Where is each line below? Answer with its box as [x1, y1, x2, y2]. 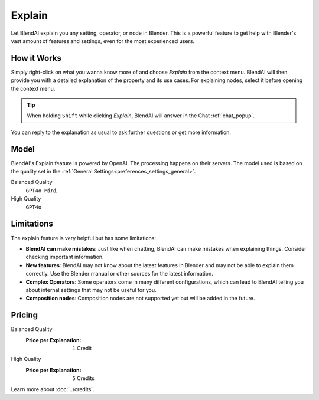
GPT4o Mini [25, 187, 57, 194]
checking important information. [25, 254, 104, 261]
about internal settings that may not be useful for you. [25, 286, 157, 293]
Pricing [11, 310, 38, 320]
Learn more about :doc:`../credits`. [11, 385, 95, 392]
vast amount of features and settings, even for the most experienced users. [11, 37, 195, 44]
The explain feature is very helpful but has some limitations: [11, 234, 157, 241]
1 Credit [72, 345, 92, 352]
